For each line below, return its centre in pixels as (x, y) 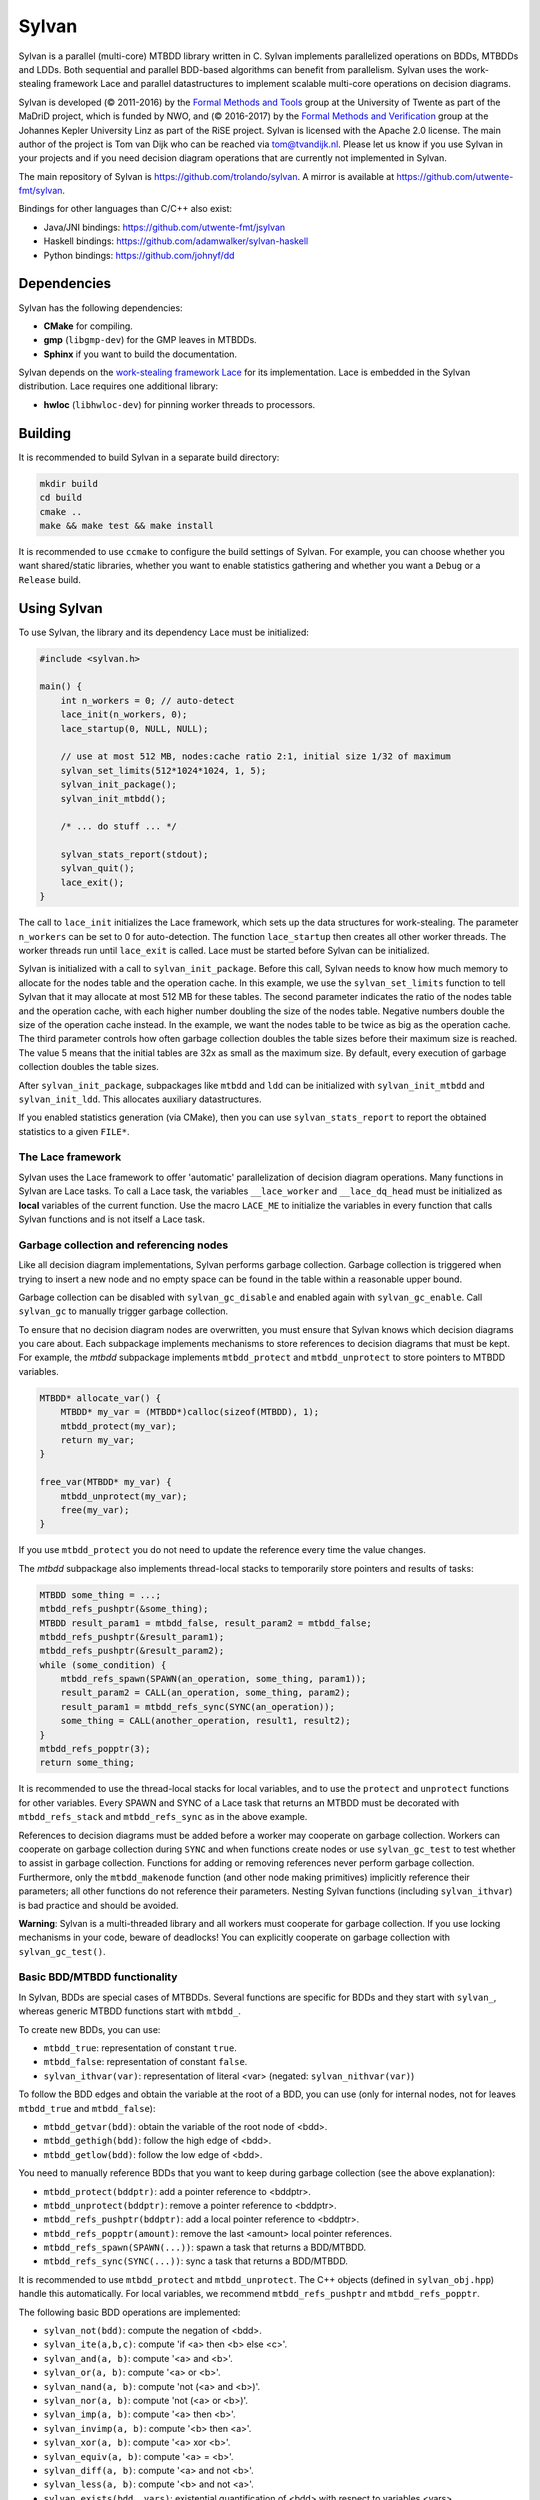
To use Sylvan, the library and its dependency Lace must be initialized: (164, 632)
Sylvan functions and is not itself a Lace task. (111, 1219)
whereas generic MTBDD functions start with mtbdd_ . (130, 2011)
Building (45, 433)
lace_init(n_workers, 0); (124, 714)
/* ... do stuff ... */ (118, 826)
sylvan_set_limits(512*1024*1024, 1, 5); (163, 770)
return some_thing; (87, 1763)
